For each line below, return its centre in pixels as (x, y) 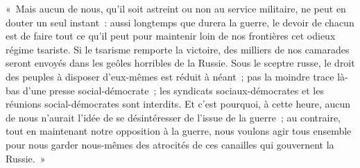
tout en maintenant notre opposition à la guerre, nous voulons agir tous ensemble (179, 131)
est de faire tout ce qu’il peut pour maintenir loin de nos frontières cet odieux (171, 36)
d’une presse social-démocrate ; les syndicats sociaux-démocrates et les (173, 90)
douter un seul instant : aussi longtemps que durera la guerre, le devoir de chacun (180, 22)
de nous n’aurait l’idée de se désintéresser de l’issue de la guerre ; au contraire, (173, 117)
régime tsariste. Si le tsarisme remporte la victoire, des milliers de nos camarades (178, 49)
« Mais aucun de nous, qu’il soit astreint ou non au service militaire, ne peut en (176, 8)
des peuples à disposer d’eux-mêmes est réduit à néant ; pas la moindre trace (170, 76)
